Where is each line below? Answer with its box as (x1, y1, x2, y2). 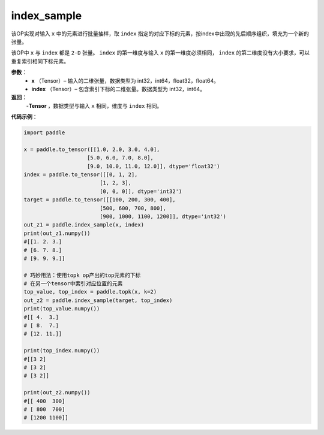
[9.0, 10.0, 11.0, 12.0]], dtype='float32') (87, 162, 220, 170)
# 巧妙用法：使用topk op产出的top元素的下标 (23, 271, 141, 279)
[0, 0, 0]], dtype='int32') (99, 188, 182, 195)
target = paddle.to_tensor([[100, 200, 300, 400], (23, 197, 176, 203)
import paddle (23, 129, 65, 136)
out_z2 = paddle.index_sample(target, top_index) (23, 297, 173, 304)
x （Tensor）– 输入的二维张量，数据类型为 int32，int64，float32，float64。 (31, 77, 219, 84)
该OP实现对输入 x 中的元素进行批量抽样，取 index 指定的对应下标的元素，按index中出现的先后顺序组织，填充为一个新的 (11, 30, 309, 37)
